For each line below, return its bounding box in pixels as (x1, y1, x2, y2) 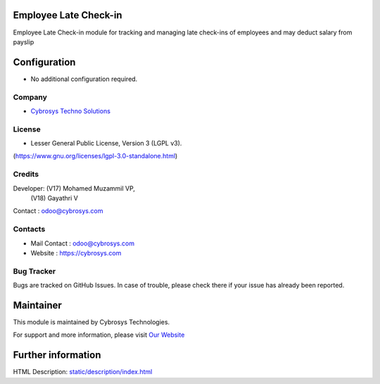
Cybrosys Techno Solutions (30, 106, 110, 115)
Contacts (13, 224, 46, 234)
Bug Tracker (13, 266, 56, 276)
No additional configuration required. (30, 75, 138, 83)
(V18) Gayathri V (30, 194, 79, 203)
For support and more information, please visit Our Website (13, 331, 185, 339)
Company (13, 92, 47, 102)
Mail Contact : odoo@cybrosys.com (30, 239, 135, 248)
